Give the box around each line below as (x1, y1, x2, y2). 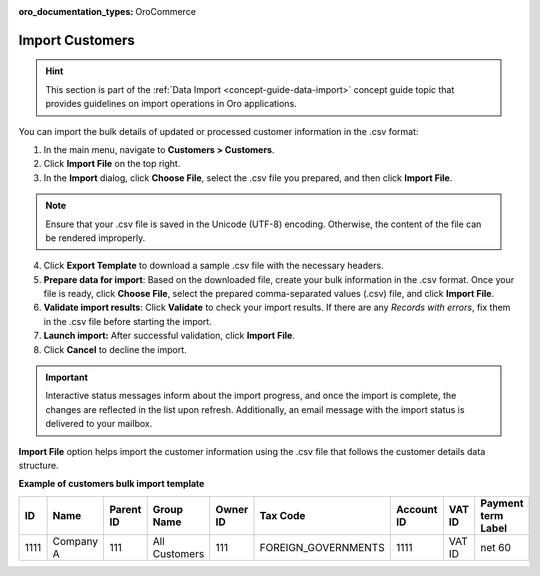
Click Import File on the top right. (43, 158, 181, 170)
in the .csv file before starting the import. (43, 315, 212, 327)
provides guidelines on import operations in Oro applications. (45, 98, 297, 110)
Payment (480, 496, 524, 510)
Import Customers (18, 31, 135, 49)
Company (52, 534, 99, 548)
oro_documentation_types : (18, 6, 134, 17)
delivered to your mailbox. (45, 418, 153, 430)
